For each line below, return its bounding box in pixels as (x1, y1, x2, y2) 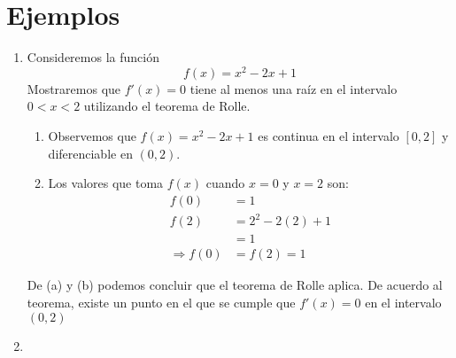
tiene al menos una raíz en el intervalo (189, 79, 398, 97)
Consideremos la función (27, 48, 159, 66)
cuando (205, 174, 245, 192)
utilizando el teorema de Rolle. (83, 97, 251, 115)
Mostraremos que (27, 79, 121, 97)
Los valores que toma (48, 174, 164, 192)
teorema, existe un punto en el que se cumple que (27, 292, 296, 311)
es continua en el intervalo (258, 126, 399, 144)
